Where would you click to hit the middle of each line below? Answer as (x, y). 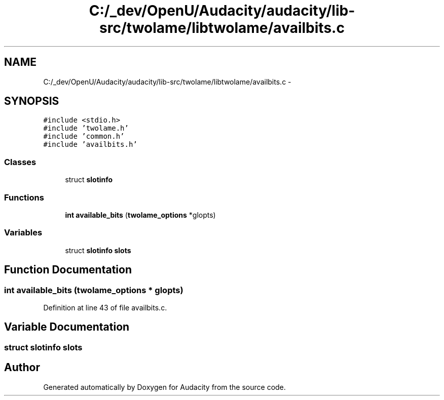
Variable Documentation (67, 327)
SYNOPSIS (32, 101)
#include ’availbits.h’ (90, 145)
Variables (23, 233)
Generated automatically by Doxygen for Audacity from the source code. (164, 387)
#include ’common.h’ (84, 136)
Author (22, 368)
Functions (24, 197)
